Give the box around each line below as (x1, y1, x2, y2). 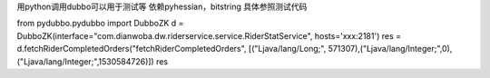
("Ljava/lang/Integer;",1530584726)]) (16, 55, 154, 67)
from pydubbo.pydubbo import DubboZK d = (16, 18, 184, 29)
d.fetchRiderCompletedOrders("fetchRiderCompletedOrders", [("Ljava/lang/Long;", (16, 44, 327, 54)
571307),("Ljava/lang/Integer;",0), (328, 44, 453, 54)
